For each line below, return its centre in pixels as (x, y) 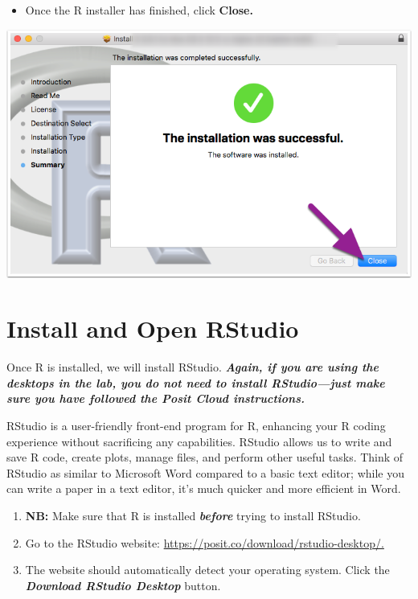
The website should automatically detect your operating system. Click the (207, 570)
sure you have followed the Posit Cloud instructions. (156, 398)
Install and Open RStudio (153, 328)
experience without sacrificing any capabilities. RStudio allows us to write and (199, 441)
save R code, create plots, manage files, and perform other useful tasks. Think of (205, 457)
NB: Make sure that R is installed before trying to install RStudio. (193, 516)
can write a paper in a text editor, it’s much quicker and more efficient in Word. (204, 488)
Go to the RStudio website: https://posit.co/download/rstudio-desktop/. (205, 542)
